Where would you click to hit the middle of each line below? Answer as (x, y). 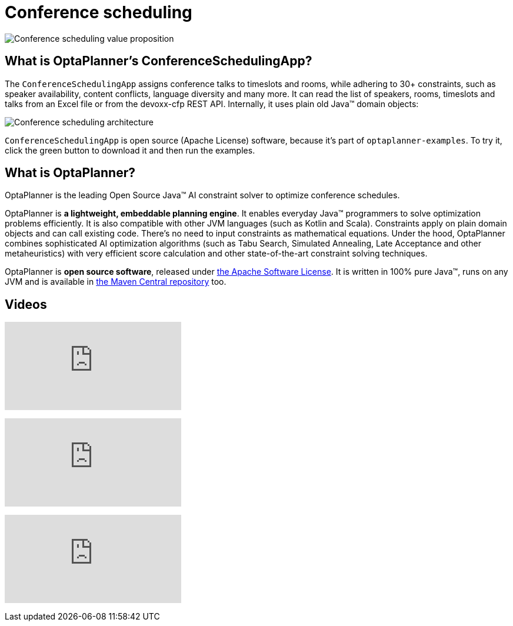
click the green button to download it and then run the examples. (130, 150)
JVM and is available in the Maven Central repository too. (116, 282)
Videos (26, 304)
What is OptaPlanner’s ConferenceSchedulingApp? (159, 61)
